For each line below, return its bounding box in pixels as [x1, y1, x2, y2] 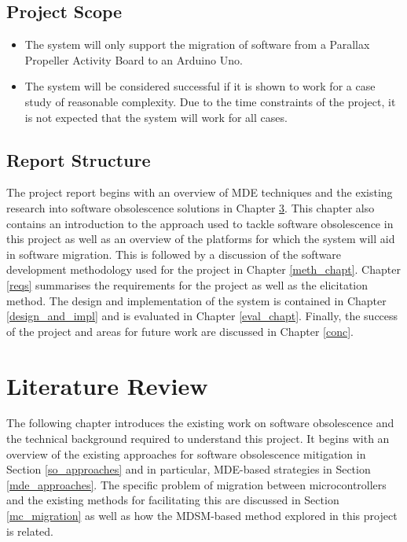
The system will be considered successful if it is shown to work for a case [24, 78, 376, 94]
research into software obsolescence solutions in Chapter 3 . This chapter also [6, 199, 375, 216]
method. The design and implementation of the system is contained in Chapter [6, 292, 387, 308]
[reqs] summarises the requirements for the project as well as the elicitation [6, 276, 368, 293]
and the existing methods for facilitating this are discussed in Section [6, 492, 339, 508]
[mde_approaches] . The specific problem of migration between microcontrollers [6, 476, 387, 492]
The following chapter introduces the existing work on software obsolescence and [6, 415, 394, 431]
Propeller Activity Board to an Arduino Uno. [24, 51, 243, 68]
